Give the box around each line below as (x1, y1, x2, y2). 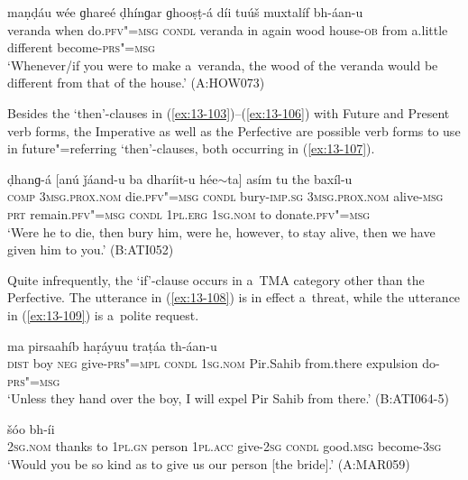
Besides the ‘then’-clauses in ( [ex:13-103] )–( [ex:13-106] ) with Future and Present (7, 103, 450, 122)
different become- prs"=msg (7, 38, 155, 57)
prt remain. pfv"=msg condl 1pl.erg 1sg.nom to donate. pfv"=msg (7, 204, 371, 223)
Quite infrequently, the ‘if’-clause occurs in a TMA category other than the (7, 270, 425, 289)
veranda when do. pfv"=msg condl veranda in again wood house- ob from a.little (7, 20, 448, 39)
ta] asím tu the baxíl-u (227, 169, 353, 188)
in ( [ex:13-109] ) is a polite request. (7, 305, 199, 324)
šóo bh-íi (7, 419, 55, 438)
